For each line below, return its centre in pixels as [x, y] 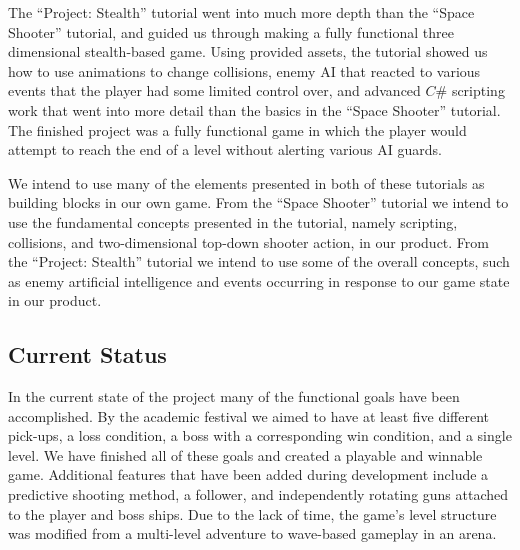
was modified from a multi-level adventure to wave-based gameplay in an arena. [252, 533]
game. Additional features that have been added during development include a [248, 474]
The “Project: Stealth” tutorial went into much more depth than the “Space [241, 12]
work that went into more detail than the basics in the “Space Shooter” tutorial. [254, 109]
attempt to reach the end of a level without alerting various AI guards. [225, 149]
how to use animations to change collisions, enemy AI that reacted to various [244, 70]
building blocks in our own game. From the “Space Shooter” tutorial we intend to [258, 202]
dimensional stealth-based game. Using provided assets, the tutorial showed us [248, 51]
